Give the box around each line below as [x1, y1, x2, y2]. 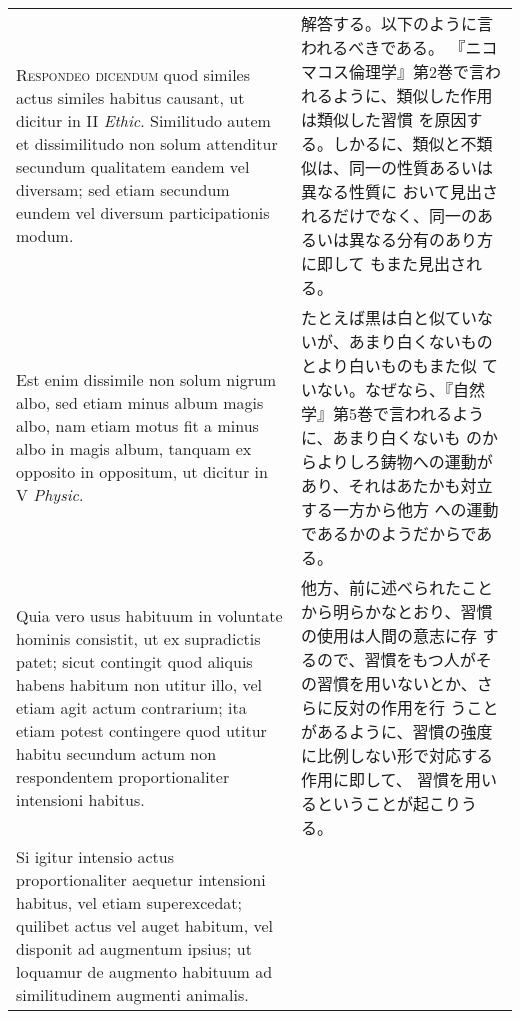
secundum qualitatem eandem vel [16, 155, 250, 178]
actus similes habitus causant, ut [16, 86, 245, 109]
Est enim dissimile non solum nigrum [16, 368, 277, 391]
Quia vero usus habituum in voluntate [16, 603, 283, 627]
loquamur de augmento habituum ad [16, 960, 273, 983]
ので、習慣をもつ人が [317, 648, 476, 671]
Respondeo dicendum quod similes [16, 63, 250, 86]
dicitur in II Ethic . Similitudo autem [16, 109, 271, 132]
